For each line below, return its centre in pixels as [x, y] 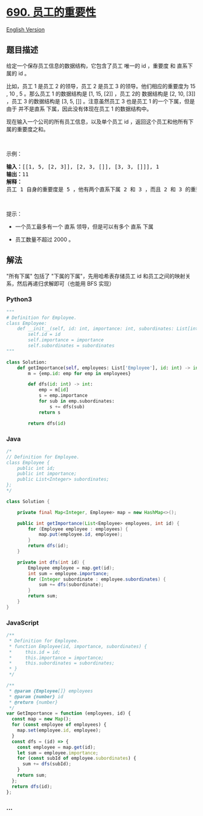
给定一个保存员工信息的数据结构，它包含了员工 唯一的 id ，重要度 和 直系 [97, 66]
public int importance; [47, 474]
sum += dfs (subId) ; [47, 764]
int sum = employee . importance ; [69, 573]
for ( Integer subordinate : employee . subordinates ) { [97, 579]
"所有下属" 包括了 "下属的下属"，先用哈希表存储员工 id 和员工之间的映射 [96, 276]
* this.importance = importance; [56, 658]
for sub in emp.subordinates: [76, 401]
